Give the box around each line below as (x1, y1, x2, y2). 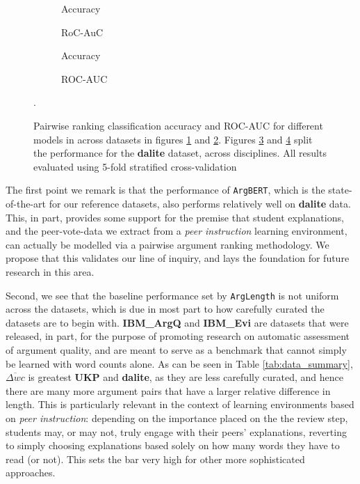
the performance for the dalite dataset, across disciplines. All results (33, 146, 327, 160)
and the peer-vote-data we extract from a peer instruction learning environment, (6, 224, 347, 238)
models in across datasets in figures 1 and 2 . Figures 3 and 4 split (33, 132, 313, 146)
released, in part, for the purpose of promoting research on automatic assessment (6, 329, 350, 343)
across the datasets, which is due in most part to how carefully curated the (6, 302, 325, 316)
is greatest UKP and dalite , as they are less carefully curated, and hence (28, 370, 343, 384)
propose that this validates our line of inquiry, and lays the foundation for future (6, 251, 350, 265)
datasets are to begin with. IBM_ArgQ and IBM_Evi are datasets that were (6, 315, 349, 329)
